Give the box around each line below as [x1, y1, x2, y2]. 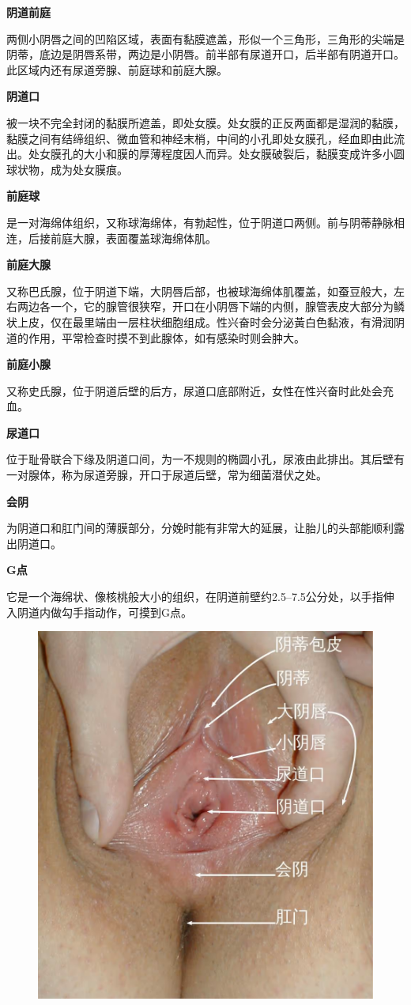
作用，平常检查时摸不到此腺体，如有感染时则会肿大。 [28, 329, 305, 346]
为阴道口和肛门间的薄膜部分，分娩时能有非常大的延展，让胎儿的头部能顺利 [6, 520, 394, 536]
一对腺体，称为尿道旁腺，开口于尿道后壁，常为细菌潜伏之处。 [6, 467, 327, 483]
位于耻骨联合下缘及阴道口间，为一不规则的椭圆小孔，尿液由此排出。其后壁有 [6, 451, 405, 467]
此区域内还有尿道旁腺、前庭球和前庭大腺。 [6, 61, 228, 77]
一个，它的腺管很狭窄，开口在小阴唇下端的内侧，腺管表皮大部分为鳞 [50, 298, 405, 315]
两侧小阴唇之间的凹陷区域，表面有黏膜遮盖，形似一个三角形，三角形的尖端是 [6, 30, 405, 47]
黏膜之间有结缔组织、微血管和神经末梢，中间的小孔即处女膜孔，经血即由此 [6, 130, 394, 146]
